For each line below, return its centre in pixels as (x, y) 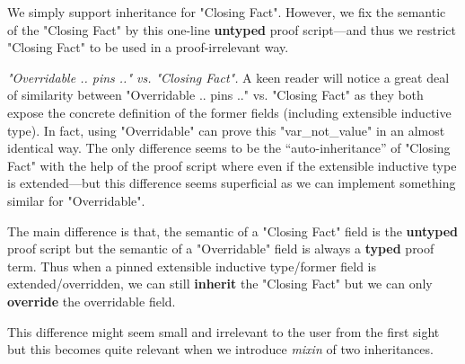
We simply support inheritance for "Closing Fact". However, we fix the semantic (227, 12)
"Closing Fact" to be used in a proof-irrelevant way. (148, 47)
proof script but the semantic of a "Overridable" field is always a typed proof (221, 249)
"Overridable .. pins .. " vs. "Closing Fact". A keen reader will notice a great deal (228, 77)
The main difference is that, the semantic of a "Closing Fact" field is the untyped (233, 231)
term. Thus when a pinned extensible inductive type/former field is (192, 266)
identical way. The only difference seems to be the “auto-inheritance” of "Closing (229, 148)
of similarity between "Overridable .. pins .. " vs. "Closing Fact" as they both (215, 95)
